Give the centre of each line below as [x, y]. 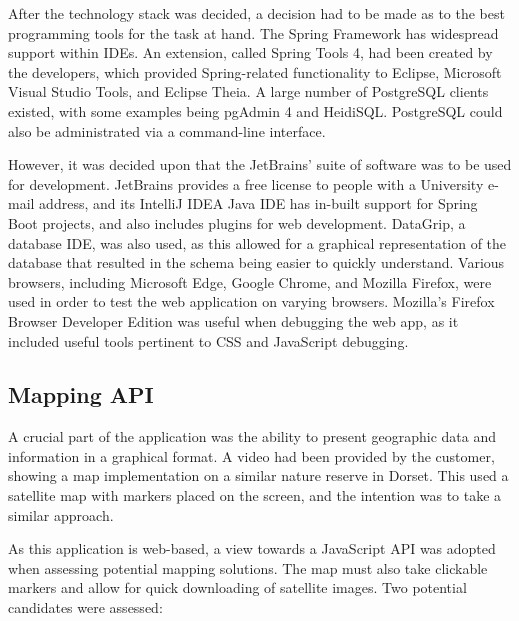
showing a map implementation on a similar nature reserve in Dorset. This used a [258, 475]
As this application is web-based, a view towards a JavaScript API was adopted [252, 548]
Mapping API [81, 394]
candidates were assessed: [85, 607]
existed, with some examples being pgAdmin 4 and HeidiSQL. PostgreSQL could [255, 110]
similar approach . [61, 514]
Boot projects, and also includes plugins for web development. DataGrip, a [237, 222]
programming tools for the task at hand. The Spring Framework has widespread [253, 32]
